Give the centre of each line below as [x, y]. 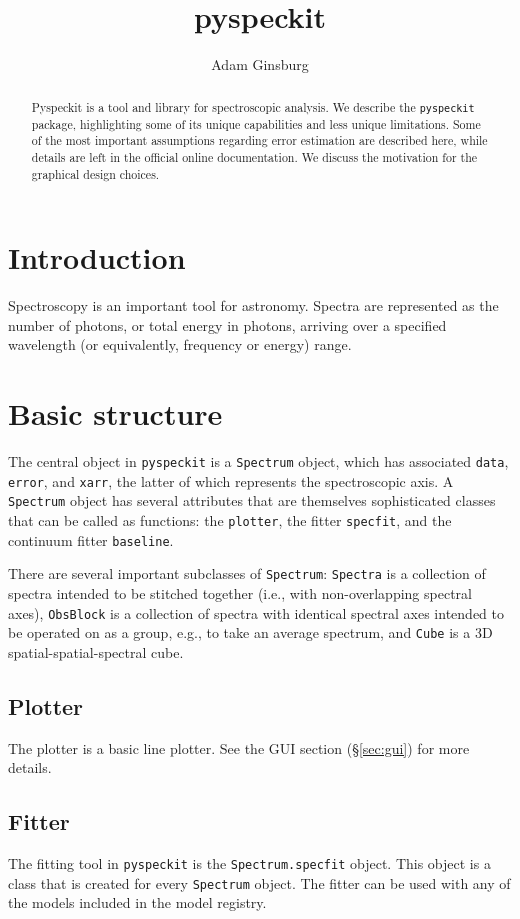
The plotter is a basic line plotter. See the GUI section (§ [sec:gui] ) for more [239, 747]
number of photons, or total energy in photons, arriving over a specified [227, 324]
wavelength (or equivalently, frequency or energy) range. [180, 344]
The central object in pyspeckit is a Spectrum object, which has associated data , [258, 461]
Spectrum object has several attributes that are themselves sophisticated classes [252, 500]
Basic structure [115, 413]
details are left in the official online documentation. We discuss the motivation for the [254, 156]
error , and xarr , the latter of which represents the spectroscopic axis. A [231, 480]
